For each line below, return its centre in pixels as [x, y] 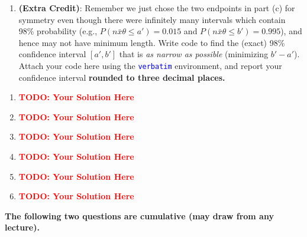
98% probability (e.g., [58, 31]
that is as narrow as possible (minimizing [194, 54]
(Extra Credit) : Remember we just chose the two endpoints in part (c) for [157, 8]
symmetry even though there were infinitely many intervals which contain [152, 19]
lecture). [22, 227]
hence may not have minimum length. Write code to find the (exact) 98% [152, 42]
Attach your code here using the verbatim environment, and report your [150, 65]
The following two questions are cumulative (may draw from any [139, 215]
